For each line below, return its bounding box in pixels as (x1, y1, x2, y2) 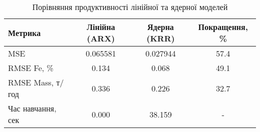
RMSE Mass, (8, 76, 54, 88)
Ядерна (147, 21, 174, 32)
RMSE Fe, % (8, 62, 53, 73)
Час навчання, (8, 102, 56, 114)
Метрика (8, 26, 41, 38)
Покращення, (198, 21, 248, 32)
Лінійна (86, 21, 115, 32)
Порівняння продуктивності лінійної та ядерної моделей (32, 1, 228, 12)
